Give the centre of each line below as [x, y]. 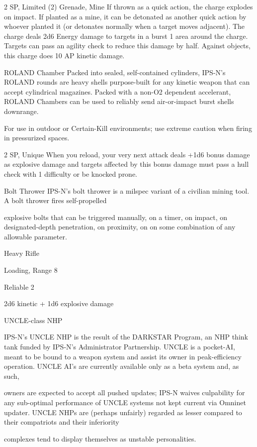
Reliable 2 [19, 286]
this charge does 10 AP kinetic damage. [64, 55]
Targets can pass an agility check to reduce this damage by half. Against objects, [127, 46]
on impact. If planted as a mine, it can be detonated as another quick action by [125, 16]
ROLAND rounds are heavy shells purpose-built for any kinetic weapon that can [127, 82]
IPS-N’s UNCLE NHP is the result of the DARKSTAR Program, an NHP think [126, 337]
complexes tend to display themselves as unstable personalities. [100, 438]
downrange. [21, 111]
